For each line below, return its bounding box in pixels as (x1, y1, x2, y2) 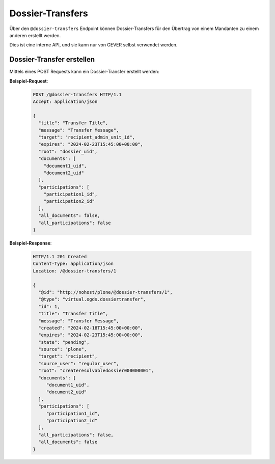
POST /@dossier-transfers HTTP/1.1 (33, 92, 122, 97)
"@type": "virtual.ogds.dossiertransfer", (38, 296, 146, 303)
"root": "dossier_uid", (38, 148, 98, 154)
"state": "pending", (38, 339, 90, 345)
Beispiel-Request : (9, 78, 48, 84)
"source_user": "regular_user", (38, 361, 119, 366)
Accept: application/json (33, 99, 98, 104)
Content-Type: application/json (33, 261, 114, 267)
